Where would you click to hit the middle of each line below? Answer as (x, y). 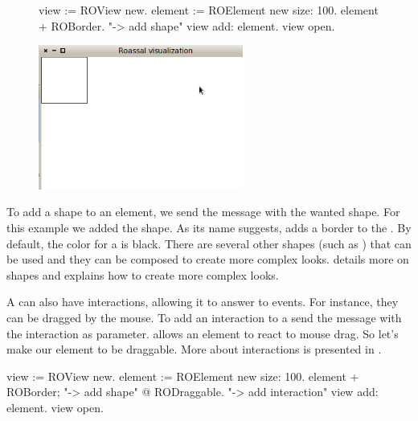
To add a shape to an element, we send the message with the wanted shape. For (203, 212)
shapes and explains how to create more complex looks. (143, 274)
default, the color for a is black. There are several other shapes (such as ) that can (209, 243)
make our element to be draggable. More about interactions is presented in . (194, 349)
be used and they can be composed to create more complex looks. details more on (208, 259)
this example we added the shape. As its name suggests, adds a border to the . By (209, 228)
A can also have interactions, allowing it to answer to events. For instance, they (203, 302)
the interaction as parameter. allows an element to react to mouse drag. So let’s (203, 333)
